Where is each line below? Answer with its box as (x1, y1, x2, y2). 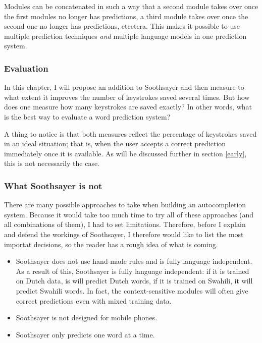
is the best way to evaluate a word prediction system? (4, 111, 171, 122)
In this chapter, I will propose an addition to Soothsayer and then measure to (4, 82, 244, 92)
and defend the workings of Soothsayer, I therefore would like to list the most (4, 228, 244, 239)
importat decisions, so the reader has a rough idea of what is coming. (4, 239, 218, 249)
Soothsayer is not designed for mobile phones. (16, 312, 158, 323)
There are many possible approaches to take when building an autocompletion (4, 199, 246, 210)
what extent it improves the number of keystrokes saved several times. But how (4, 91, 250, 102)
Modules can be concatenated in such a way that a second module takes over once (4, 1, 258, 11)
